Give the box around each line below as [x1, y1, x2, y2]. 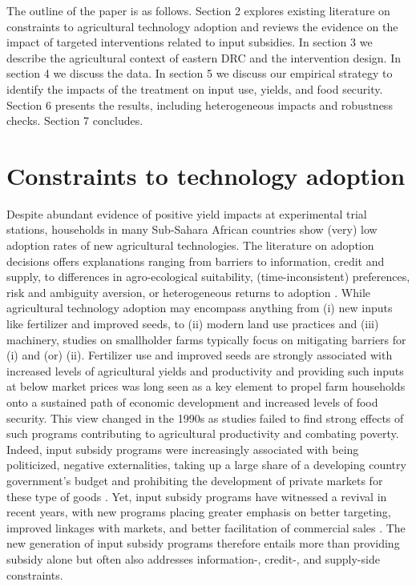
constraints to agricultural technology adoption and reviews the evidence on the [6, 18, 398, 34]
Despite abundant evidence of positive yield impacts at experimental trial [6, 205, 367, 222]
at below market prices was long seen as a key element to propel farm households [6, 378, 406, 395]
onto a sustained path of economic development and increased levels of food [6, 394, 378, 410]
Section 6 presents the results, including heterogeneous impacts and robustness [6, 96, 393, 113]
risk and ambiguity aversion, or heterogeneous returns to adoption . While [6, 283, 371, 300]
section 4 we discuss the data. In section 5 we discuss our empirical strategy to [6, 65, 393, 82]
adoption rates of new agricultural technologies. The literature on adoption [6, 237, 374, 254]
